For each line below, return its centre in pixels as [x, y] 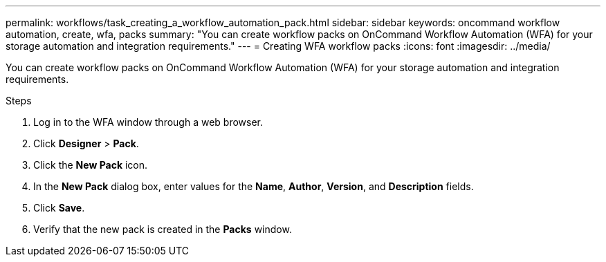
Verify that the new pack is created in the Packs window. [163, 229]
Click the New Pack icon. [91, 165]
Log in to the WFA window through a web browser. [148, 122]
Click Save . [59, 208]
